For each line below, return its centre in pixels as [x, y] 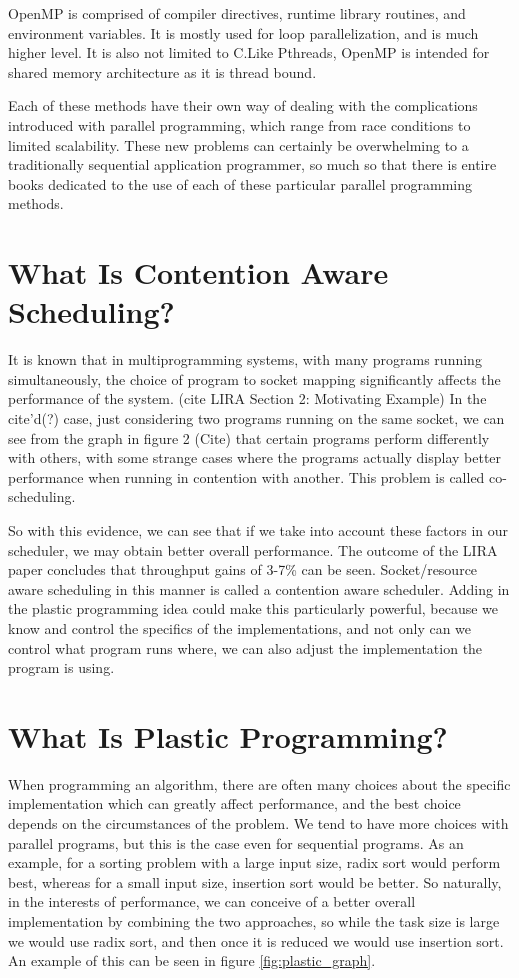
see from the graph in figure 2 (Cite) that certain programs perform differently [249, 437]
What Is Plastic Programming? [228, 735]
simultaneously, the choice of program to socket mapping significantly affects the [254, 378]
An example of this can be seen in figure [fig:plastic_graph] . [192, 960]
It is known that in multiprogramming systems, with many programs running [245, 359]
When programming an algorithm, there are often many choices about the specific [259, 783]
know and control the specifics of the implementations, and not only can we [240, 627]
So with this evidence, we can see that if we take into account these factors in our [258, 530]
